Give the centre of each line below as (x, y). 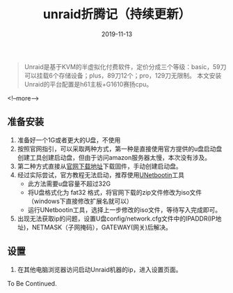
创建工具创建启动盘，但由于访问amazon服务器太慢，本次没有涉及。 (114, 157)
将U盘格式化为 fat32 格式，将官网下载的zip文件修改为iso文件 (115, 192)
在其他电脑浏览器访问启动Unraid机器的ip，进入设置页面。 (99, 269)
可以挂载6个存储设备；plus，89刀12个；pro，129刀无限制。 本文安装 (123, 75)
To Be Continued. (32, 283)
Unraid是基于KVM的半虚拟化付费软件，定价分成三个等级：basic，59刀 (125, 66)
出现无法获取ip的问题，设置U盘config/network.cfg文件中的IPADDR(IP (116, 218)
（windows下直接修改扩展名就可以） (80, 201)
